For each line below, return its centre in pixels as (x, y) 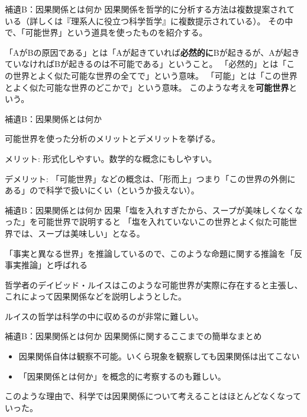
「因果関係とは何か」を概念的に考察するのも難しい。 (122, 376)
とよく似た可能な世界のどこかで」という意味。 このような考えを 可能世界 (147, 87)
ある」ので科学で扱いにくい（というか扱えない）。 (102, 190)
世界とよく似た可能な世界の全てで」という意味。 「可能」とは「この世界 (155, 75)
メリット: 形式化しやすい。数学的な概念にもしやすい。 (111, 158)
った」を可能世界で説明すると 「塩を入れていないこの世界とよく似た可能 (147, 222)
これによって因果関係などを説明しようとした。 (96, 296)
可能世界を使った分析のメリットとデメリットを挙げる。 (112, 139)
